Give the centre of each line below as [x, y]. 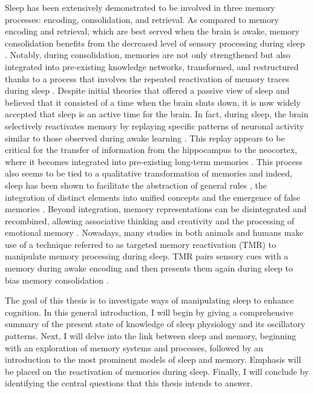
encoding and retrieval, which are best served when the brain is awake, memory [152, 31]
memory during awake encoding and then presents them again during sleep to [149, 268]
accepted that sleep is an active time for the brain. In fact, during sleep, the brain [157, 114]
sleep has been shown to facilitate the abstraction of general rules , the [136, 185]
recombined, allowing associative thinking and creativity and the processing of [150, 220]
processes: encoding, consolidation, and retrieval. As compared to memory [142, 19]
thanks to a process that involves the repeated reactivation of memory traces [147, 78]
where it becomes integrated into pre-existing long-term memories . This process [154, 161]
